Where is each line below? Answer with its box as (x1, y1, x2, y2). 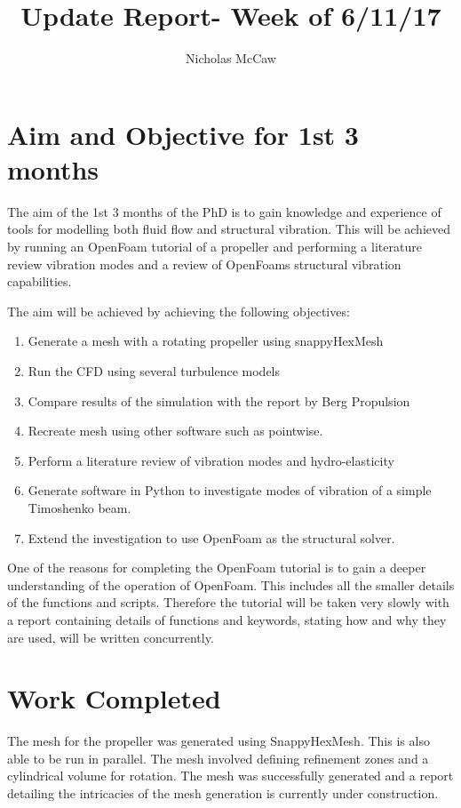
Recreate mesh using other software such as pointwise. (28, 421, 323, 440)
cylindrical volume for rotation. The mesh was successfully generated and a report (7, 766, 454, 785)
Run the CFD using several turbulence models (28, 362, 281, 380)
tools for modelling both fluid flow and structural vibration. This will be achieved (7, 220, 451, 238)
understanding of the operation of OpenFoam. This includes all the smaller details (7, 575, 455, 594)
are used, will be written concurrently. (7, 628, 214, 646)
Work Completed (7, 680, 221, 716)
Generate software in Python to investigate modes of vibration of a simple (28, 481, 432, 500)
